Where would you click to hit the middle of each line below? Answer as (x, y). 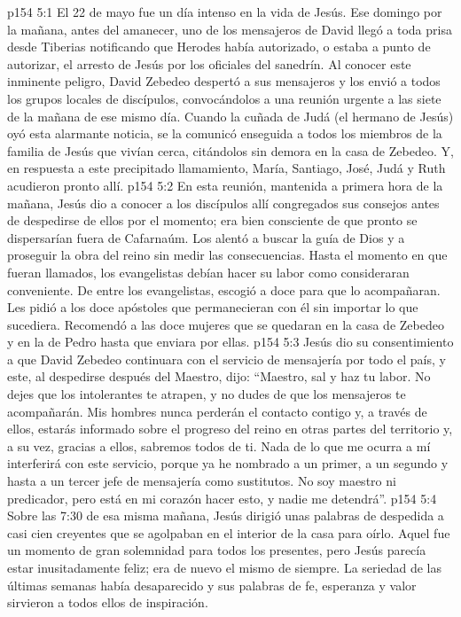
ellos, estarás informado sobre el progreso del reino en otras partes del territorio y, (230, 429)
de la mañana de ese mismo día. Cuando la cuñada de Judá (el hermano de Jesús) (230, 116)
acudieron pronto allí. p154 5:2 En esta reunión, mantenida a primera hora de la (225, 185)
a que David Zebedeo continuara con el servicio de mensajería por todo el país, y (227, 359)
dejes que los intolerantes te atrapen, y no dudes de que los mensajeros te (207, 394)
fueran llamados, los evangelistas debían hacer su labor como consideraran (208, 272)
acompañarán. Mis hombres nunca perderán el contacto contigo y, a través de (217, 411)
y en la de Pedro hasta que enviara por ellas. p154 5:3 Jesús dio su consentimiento (230, 342)
